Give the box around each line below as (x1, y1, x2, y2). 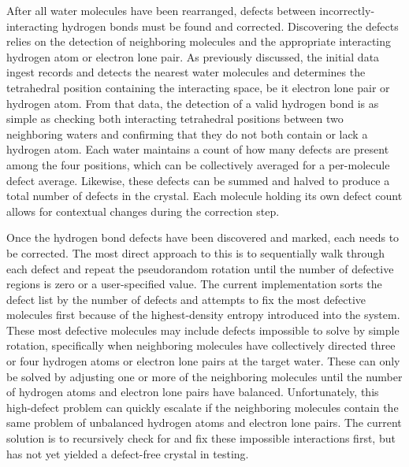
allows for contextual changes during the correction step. (6, 202, 280, 219)
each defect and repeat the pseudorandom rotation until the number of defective (6, 260, 394, 276)
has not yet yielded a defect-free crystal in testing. (6, 445, 249, 461)
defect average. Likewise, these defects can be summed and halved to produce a (6, 172, 390, 188)
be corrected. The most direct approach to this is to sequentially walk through (6, 244, 385, 261)
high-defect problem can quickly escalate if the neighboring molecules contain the (6, 398, 399, 415)
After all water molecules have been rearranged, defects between (6, 2, 316, 18)
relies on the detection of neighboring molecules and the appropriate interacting (6, 33, 392, 50)
